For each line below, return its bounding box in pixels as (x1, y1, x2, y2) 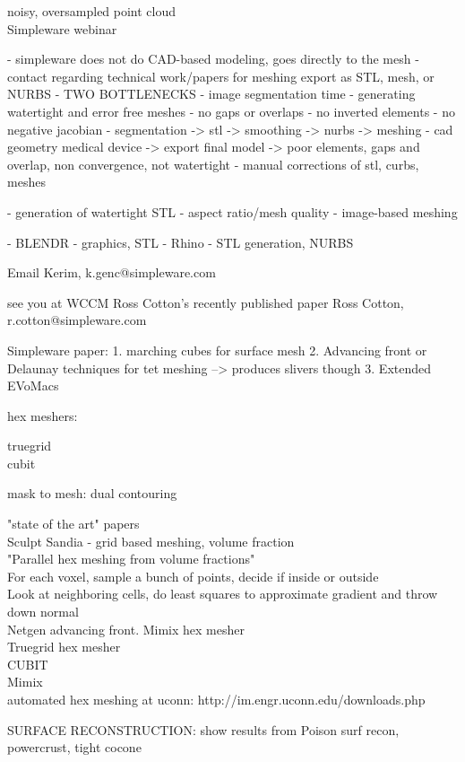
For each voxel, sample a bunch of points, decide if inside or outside (7, 566, 379, 585)
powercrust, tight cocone (7, 738, 142, 757)
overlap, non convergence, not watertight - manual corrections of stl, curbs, (7, 154, 419, 173)
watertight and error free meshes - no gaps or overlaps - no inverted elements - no (7, 101, 455, 120)
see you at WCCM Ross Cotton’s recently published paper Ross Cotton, (7, 293, 404, 311)
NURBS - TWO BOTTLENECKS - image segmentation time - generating (7, 84, 416, 103)
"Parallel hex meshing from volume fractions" (7, 549, 255, 568)
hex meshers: (7, 406, 78, 425)
